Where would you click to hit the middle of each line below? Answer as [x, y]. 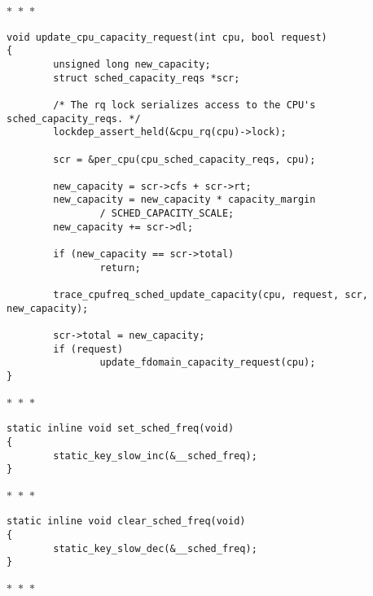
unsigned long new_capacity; [132, 64]
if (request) [88, 349]
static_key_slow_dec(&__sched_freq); [155, 548]
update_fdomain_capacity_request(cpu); [208, 363]
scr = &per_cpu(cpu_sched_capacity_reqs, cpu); [184, 159]
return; [120, 267]
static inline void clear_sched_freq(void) [126, 521]
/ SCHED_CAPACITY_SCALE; [167, 214]
